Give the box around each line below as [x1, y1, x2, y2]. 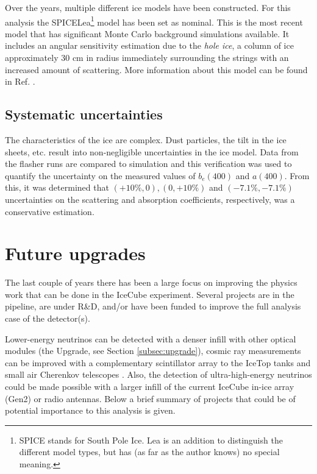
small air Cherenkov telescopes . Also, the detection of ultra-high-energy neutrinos [5, 368, 312, 381]
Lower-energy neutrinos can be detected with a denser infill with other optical [5, 332, 296, 345]
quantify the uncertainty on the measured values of [5, 169, 196, 182]
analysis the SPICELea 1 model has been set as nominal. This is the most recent [5, 13, 303, 28]
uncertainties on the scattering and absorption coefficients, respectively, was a [5, 193, 295, 205]
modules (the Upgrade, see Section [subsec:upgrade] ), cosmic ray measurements [5, 344, 301, 357]
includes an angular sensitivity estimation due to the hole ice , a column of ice [5, 39, 294, 52]
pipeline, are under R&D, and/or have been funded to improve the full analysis [5, 300, 301, 313]
